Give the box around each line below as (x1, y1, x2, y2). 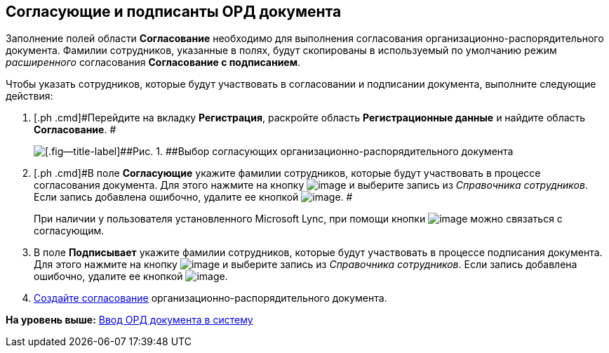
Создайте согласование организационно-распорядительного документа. (34, 292, 387, 305)
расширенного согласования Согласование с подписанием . (6, 56, 301, 69)
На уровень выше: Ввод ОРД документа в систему (6, 314, 253, 326)
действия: (6, 90, 53, 102)
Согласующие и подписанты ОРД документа (6, 3, 342, 20)
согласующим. (34, 225, 105, 237)
